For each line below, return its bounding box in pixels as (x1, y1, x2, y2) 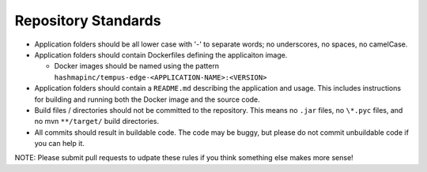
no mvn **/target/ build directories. (34, 117, 160, 126)
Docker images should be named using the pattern (54, 62, 220, 71)
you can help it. (34, 139, 85, 148)
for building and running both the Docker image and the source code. (34, 95, 260, 104)
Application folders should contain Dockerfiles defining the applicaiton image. (34, 50, 288, 59)
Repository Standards (14, 12, 161, 29)
